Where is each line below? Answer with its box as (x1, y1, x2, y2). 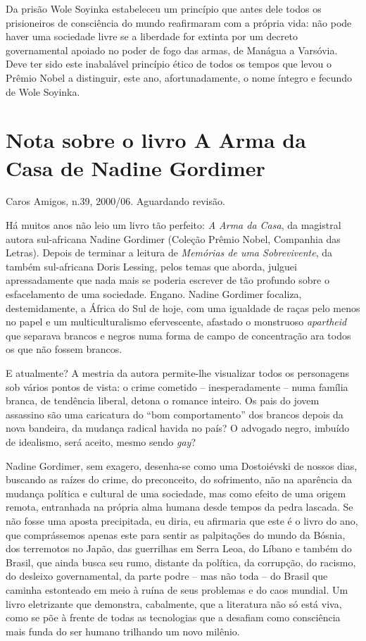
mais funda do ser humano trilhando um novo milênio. (6, 623, 240, 638)
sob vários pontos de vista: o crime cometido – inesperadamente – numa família (6, 379, 348, 394)
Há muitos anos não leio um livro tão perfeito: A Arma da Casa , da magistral (6, 218, 341, 232)
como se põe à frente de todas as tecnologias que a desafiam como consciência (6, 610, 341, 625)
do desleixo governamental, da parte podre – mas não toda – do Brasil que (6, 568, 328, 583)
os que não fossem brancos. (6, 342, 122, 356)
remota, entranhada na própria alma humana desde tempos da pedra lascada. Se (6, 499, 353, 514)
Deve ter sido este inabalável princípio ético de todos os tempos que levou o (6, 56, 332, 71)
